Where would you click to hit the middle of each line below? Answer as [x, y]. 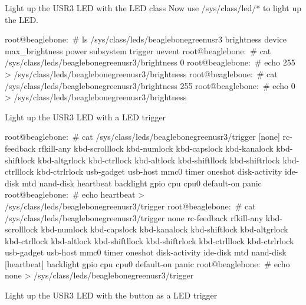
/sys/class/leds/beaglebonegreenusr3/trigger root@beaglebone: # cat [130, 206]
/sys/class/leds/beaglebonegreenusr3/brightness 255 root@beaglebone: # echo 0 [150, 85]
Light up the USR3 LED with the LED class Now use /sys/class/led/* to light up [153, 8]
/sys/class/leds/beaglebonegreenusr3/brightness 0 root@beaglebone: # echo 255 [150, 62]
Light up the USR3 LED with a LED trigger [85, 117]
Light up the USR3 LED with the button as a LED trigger [111, 295]
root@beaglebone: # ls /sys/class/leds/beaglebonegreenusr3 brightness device [146, 39]
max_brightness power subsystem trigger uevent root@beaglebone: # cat [138, 50]
